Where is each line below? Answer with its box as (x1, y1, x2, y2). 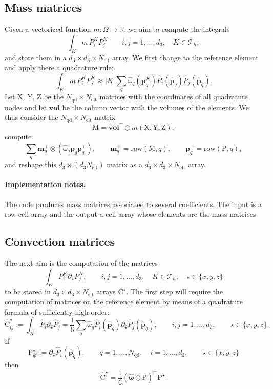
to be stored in (5, 286, 51, 297)
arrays (96, 286, 116, 297)
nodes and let (5, 101, 47, 112)
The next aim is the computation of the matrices (5, 257, 158, 268)
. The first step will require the (126, 286, 223, 297)
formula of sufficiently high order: (5, 306, 110, 317)
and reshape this (5, 159, 56, 170)
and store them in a (5, 52, 67, 63)
